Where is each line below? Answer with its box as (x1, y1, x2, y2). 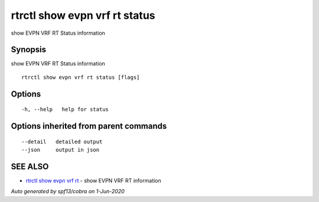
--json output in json (21, 147, 100, 153)
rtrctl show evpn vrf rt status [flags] (21, 74, 140, 81)
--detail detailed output (21, 138, 103, 145)
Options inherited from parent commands (11, 121, 167, 131)
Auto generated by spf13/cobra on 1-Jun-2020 (11, 188, 125, 195)
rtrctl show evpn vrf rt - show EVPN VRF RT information (25, 177, 162, 184)
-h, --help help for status (21, 106, 109, 113)
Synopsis (11, 45, 47, 55)
